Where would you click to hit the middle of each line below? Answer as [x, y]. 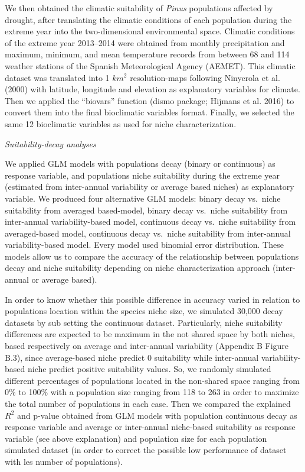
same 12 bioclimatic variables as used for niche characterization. [121, 123]
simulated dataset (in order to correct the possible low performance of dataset [146, 450]
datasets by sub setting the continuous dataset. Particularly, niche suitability [144, 322]
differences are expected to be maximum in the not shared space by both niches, [150, 334]
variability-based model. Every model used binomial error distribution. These [144, 245]
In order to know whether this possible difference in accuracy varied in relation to [152, 299]
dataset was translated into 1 [57, 77]
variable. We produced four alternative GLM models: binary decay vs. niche [143, 198]
